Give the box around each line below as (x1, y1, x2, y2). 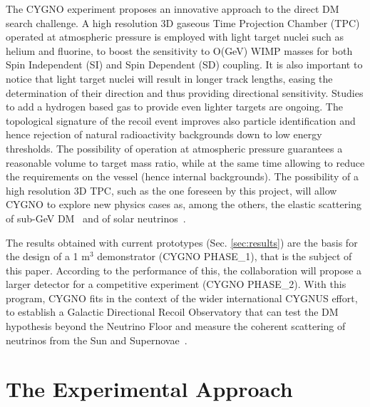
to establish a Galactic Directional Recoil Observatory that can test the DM (6, 304, 339, 319)
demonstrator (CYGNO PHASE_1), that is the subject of (97, 249, 352, 264)
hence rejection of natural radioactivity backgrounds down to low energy (6, 127, 322, 142)
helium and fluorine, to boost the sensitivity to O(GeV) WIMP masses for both (6, 43, 353, 58)
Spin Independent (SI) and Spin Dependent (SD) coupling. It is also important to (6, 57, 363, 72)
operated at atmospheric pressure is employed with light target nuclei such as (6, 29, 344, 44)
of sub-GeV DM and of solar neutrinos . (6, 210, 186, 225)
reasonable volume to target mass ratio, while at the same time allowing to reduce (6, 155, 365, 170)
